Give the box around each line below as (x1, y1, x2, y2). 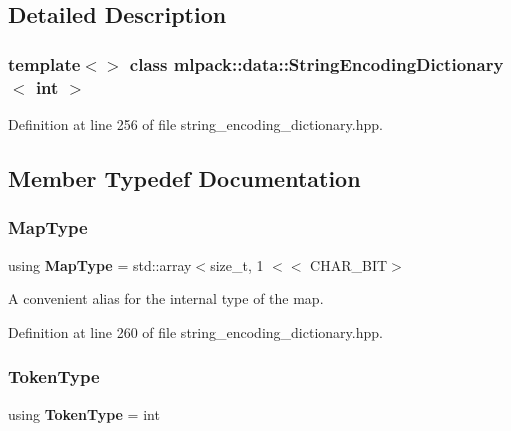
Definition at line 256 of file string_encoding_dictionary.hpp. (8, 113, 383, 134)
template (8, 51, 81, 76)
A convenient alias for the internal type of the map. (8, 288, 324, 309)
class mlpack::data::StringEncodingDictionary (129, 51, 504, 76)
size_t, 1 (210, 254, 264, 275)
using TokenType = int (8, 403, 160, 424)
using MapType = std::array (8, 254, 192, 275)
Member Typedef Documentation (8, 162, 361, 193)
